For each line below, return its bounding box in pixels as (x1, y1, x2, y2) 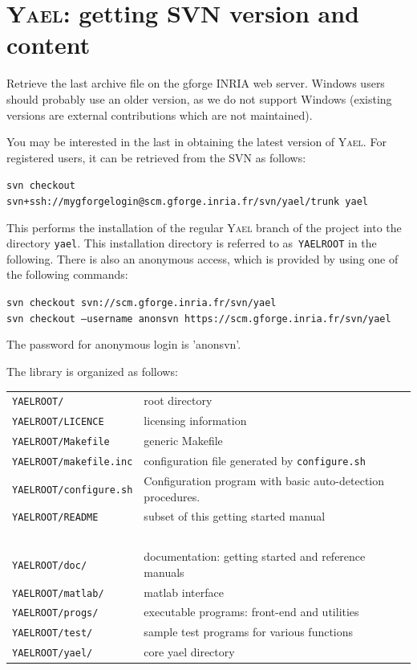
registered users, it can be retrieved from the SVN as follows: (6, 149, 306, 165)
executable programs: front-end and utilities (144, 603, 359, 620)
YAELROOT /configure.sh (12, 484, 133, 496)
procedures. (144, 488, 200, 505)
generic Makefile (144, 432, 223, 449)
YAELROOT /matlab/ (12, 587, 104, 599)
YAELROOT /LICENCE (12, 416, 104, 428)
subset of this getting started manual (144, 508, 326, 525)
